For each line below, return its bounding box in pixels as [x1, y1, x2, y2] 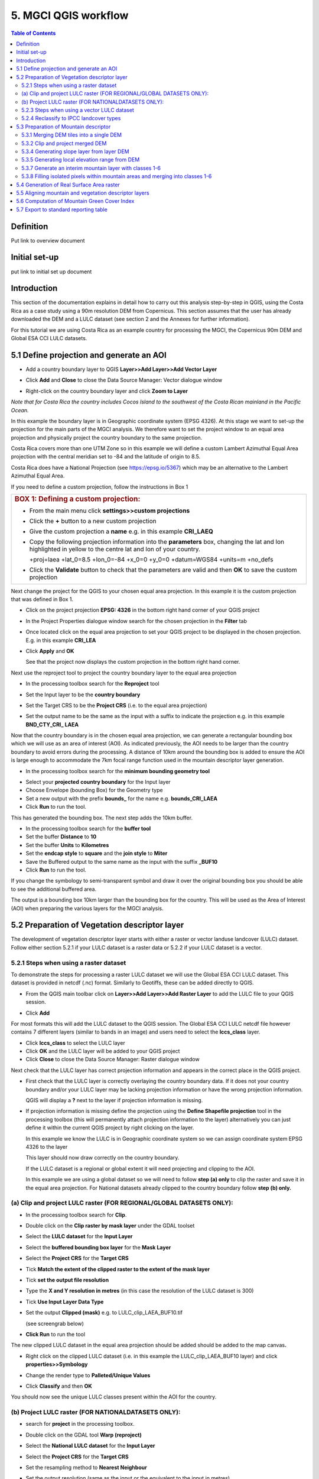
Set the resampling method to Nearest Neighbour [25, 1464, 147, 1471]
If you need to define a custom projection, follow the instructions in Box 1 [11, 483, 188, 490]
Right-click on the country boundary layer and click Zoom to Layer [25, 387, 188, 395]
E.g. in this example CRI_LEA [25, 637, 96, 644]
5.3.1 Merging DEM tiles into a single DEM [21, 131, 122, 138]
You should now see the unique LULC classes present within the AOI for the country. [11, 1393, 217, 1400]
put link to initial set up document [11, 268, 92, 275]
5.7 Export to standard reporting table [16, 206, 108, 213]
